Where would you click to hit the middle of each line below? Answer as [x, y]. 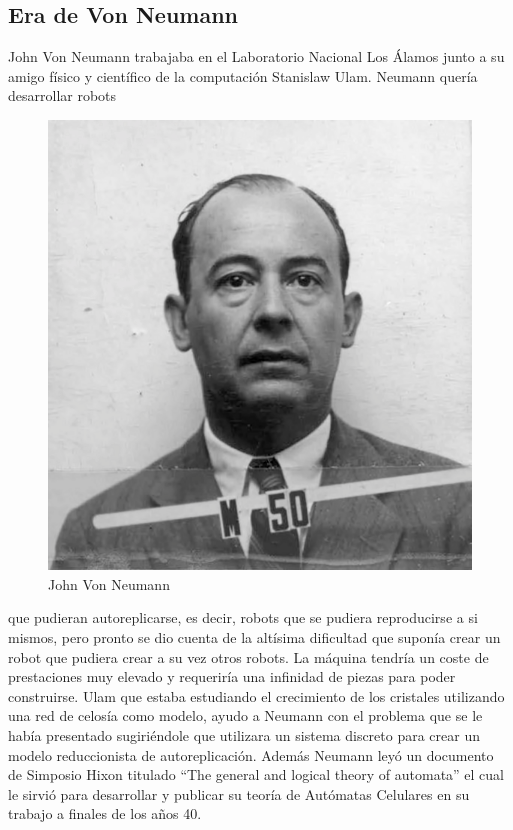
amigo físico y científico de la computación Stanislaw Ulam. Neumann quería [243, 75]
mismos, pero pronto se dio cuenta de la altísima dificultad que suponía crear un [254, 637]
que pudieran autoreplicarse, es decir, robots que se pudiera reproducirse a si [243, 617]
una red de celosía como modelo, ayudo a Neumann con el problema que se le [245, 715]
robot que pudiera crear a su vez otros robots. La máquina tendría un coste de [248, 656]
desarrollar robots [62, 95]
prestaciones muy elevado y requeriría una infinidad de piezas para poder [232, 676]
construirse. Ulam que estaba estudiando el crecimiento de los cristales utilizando [256, 695]
